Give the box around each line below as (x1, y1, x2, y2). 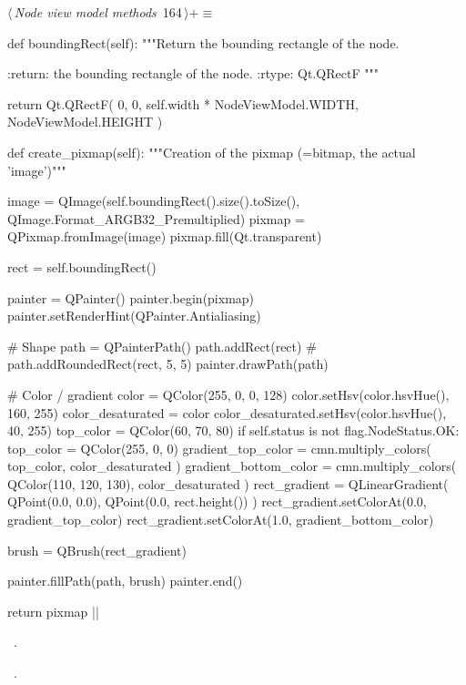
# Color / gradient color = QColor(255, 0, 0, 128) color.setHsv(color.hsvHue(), (7, 384, 450, 404)
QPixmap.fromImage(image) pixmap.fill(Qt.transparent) (7, 227, 322, 246)
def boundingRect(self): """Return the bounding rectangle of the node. (7, 33, 400, 52)
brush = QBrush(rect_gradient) (7, 540, 187, 559)
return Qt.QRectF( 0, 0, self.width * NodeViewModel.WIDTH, (7, 94, 359, 113)
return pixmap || (7, 601, 99, 620)
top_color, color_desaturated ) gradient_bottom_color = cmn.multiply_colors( (7, 456, 457, 475)
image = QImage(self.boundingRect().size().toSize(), (7, 191, 300, 210)
